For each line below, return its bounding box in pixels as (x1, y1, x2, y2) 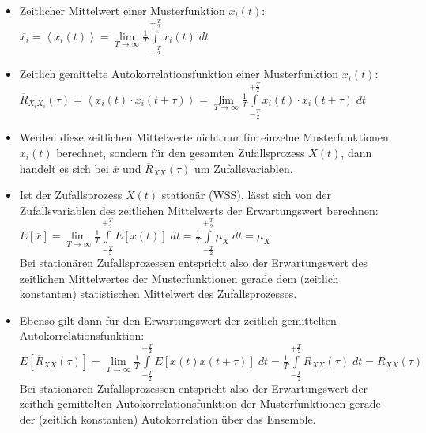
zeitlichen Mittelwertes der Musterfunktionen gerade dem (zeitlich (19, 269, 339, 286)
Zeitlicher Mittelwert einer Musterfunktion (19, 2, 225, 18)
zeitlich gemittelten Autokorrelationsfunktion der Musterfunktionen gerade (19, 395, 381, 412)
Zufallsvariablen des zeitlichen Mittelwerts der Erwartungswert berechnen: (19, 201, 379, 218)
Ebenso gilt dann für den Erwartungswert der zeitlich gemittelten (19, 311, 337, 328)
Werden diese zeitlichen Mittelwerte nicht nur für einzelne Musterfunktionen (19, 129, 389, 145)
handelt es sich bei (19, 160, 109, 176)
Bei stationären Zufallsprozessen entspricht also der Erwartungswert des (19, 254, 368, 270)
